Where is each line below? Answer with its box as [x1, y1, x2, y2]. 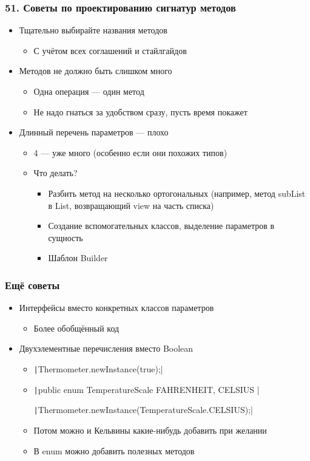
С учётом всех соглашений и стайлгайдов [33, 44, 187, 56]
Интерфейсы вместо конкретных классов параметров [19, 301, 214, 314]
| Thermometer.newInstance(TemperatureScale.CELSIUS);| [33, 403, 253, 416]
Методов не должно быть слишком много [19, 64, 172, 77]
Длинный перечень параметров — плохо [19, 126, 169, 138]
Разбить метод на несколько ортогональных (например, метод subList [48, 186, 306, 199]
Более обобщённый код [33, 321, 120, 334]
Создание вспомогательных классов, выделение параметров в [48, 219, 275, 232]
